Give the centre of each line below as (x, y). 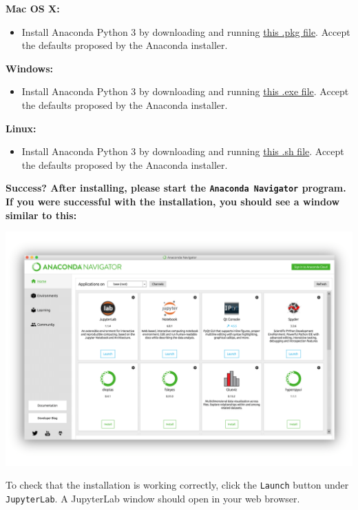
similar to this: (41, 215)
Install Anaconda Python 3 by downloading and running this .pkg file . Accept (186, 31)
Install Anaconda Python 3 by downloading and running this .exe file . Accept (185, 91)
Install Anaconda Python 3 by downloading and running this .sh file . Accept (183, 151)
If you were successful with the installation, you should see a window (173, 201)
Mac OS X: (33, 8)
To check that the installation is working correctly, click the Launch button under (177, 485)
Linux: (21, 128)
